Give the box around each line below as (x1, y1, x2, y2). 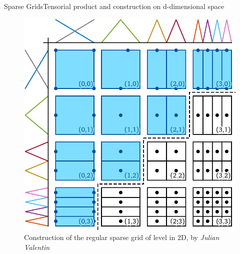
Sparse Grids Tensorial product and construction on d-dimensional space (4, 1, 224, 11)
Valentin (24, 241, 50, 252)
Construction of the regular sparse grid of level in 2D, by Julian (24, 232, 219, 242)
